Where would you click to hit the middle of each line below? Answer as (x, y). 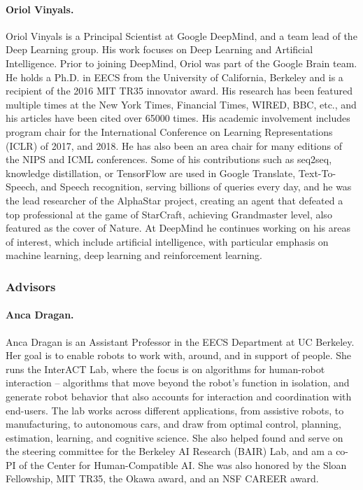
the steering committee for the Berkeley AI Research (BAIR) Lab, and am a (169, 451)
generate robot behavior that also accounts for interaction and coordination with (179, 396)
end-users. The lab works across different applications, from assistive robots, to (175, 410)
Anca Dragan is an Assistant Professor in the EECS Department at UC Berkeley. (180, 341)
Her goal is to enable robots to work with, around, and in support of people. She (178, 355)
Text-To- (317, 173)
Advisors (31, 286)
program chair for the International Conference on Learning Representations (169, 131)
